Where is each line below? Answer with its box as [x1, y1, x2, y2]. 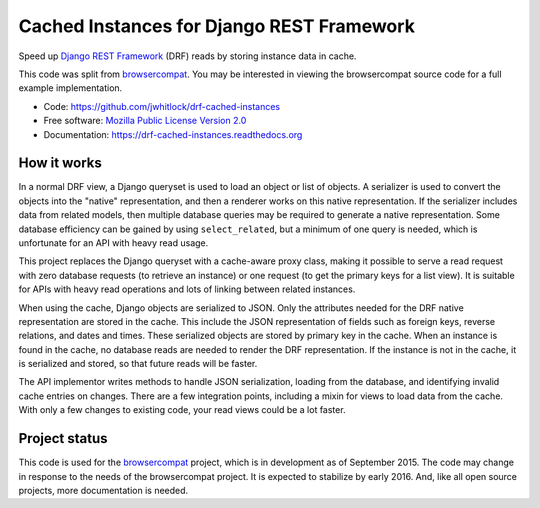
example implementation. [18, 82, 123, 94]
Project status [18, 430, 109, 447]
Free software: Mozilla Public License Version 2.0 [43, 115, 247, 127]
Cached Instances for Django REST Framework [18, 15, 415, 37]
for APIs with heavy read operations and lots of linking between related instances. [18, 283, 356, 295]
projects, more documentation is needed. [18, 484, 189, 496]
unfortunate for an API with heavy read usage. [18, 236, 209, 249]
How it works [18, 155, 102, 172]
